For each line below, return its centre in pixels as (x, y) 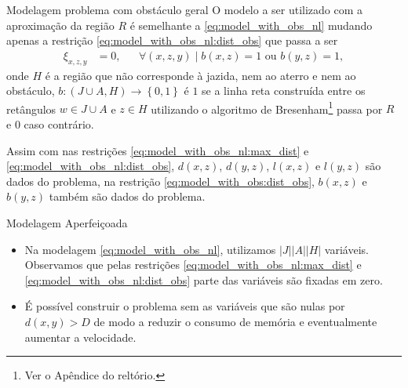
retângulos (31, 109)
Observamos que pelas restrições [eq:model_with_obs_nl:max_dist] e (193, 265)
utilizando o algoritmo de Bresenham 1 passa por (267, 107)
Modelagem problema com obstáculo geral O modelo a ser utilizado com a (185, 9)
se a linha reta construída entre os (284, 91)
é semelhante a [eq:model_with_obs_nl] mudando (251, 25)
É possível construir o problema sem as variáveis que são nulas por (185, 306)
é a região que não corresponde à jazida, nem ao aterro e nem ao (200, 75)
